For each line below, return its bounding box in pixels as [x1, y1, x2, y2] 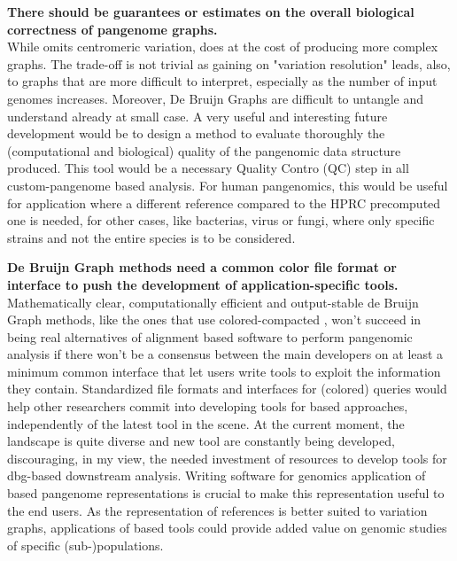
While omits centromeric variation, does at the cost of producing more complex [7, 37, 438, 56]
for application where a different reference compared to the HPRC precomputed [7, 193, 441, 212]
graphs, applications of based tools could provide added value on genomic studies [7, 518, 447, 537]
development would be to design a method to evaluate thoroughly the [7, 124, 385, 143]
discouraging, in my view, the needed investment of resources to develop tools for [7, 448, 447, 467]
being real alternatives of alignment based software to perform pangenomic [7, 327, 413, 346]
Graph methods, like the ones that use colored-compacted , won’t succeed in [7, 310, 422, 329]
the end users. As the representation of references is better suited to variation [7, 501, 428, 519]
